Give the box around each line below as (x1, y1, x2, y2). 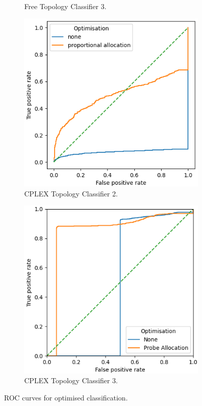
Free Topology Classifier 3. (24, 1, 107, 11)
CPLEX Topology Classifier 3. (24, 375, 118, 386)
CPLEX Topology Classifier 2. (24, 188, 118, 198)
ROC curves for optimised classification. (4, 392, 128, 402)
